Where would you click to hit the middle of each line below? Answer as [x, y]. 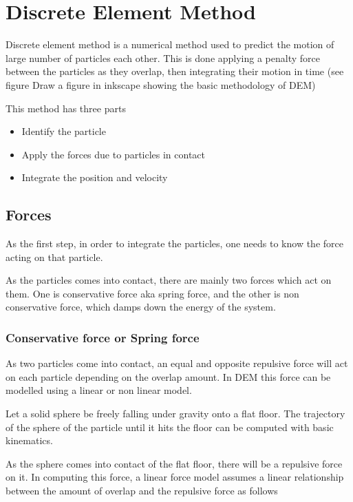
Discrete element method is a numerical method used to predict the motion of [170, 44]
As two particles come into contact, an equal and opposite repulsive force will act [177, 363]
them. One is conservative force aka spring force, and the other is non [152, 293]
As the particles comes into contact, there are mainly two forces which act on [169, 280]
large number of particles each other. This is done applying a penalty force [163, 57]
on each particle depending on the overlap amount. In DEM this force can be [168, 376]
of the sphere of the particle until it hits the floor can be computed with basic [170, 427]
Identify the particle [64, 131]
